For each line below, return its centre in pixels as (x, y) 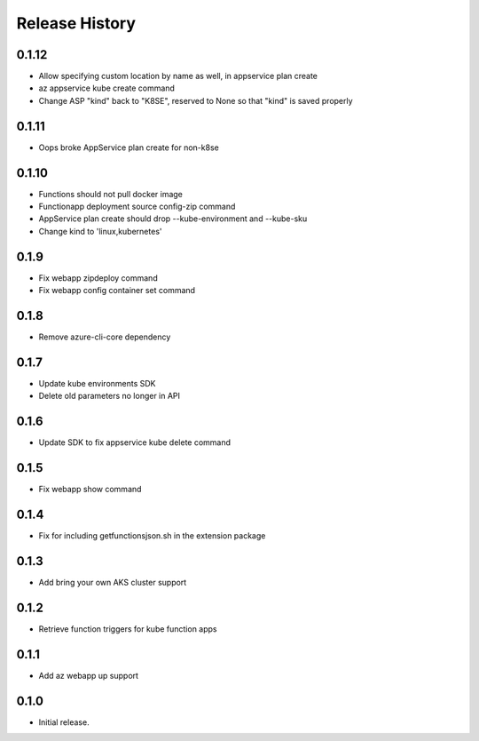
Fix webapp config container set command (117, 291)
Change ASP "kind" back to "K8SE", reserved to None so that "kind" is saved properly (196, 100)
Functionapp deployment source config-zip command (137, 207)
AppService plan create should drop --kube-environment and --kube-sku (173, 219)
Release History (76, 23)
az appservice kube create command (106, 88)
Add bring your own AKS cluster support (113, 582)
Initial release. (64, 722)
